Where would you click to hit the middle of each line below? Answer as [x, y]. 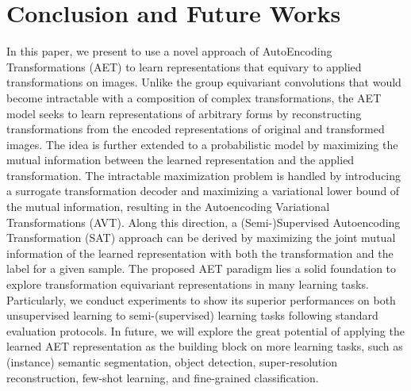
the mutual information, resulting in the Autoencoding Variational [168, 207]
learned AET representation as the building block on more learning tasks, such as [205, 346]
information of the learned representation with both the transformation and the [200, 253]
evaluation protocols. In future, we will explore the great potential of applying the [205, 330]
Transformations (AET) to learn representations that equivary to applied [184, 66]
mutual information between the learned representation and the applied [181, 160]
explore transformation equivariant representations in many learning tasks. [188, 284]
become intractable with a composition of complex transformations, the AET [194, 97]
